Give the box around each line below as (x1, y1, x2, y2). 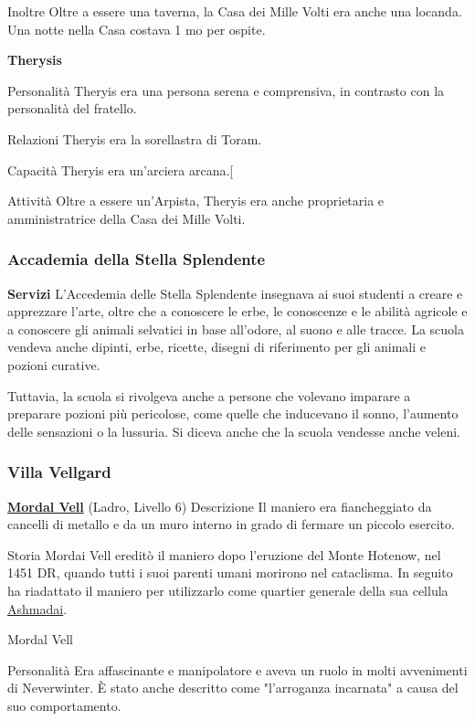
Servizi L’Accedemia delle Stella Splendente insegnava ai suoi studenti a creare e (7, 283, 463, 302)
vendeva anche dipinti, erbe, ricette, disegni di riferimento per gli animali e (7, 337, 427, 356)
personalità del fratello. (7, 99, 137, 118)
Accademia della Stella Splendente (7, 248, 266, 270)
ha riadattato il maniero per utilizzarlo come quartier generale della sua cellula (7, 580, 449, 599)
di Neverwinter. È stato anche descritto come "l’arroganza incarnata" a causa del (7, 678, 459, 697)
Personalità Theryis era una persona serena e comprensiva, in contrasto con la (7, 80, 445, 100)
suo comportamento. (7, 695, 121, 715)
